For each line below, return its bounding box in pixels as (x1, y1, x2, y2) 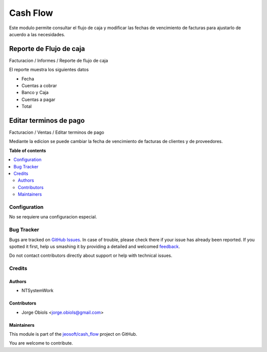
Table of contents (9, 148, 46, 153)
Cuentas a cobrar (21, 83, 57, 89)
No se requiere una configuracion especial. (9, 214, 97, 220)
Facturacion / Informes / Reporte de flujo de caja (9, 57, 108, 63)
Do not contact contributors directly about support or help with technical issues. (9, 252, 173, 258)
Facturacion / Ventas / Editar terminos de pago (9, 129, 105, 136)
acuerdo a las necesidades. (9, 31, 65, 37)
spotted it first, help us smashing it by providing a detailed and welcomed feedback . (9, 243, 180, 250)
